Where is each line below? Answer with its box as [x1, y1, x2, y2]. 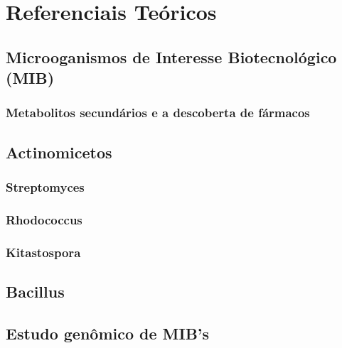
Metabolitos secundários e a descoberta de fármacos [6, 104, 310, 121]
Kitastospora [6, 243, 81, 261]
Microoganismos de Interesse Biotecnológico [6, 45, 337, 67]
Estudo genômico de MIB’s [6, 322, 210, 344]
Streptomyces [6, 178, 85, 196]
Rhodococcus [6, 210, 82, 228]
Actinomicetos [6, 141, 112, 163]
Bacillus [6, 281, 65, 303]
